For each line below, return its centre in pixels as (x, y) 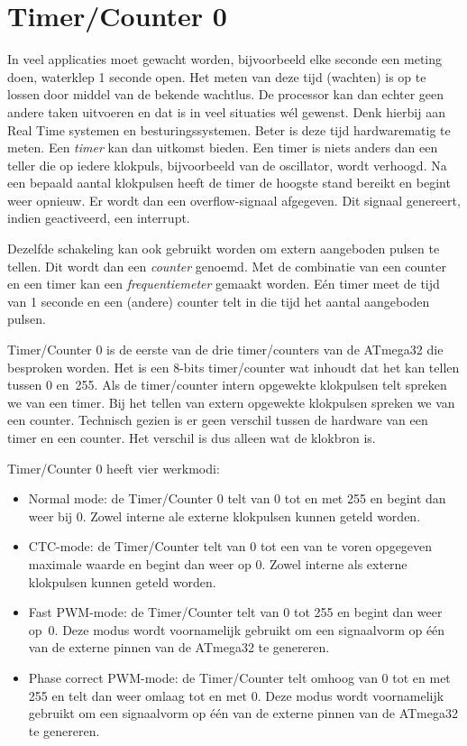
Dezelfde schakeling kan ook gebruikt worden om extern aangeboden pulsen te (224, 249)
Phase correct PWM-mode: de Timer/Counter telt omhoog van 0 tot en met (239, 677)
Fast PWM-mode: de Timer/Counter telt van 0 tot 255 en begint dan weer (235, 612)
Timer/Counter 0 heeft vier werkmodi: (114, 468)
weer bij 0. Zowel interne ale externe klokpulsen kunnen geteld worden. (224, 516)
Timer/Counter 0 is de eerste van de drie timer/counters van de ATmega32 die (225, 350)
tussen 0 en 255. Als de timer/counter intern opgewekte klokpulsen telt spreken (227, 385)
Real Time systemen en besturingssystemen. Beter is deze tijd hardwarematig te (229, 129)
